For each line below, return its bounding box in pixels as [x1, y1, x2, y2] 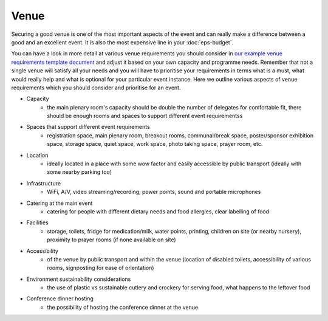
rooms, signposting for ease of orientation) [47, 264, 154, 272]
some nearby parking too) [47, 168, 112, 176]
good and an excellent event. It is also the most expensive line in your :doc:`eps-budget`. [11, 38, 234, 46]
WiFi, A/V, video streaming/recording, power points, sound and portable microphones [47, 188, 261, 196]
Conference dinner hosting [26, 295, 94, 302]
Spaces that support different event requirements [26, 123, 150, 131]
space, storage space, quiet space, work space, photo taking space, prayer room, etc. [47, 140, 263, 148]
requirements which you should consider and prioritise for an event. [11, 84, 181, 91]
